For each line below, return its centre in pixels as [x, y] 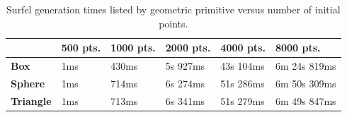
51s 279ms [243, 100]
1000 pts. [133, 48]
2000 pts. [188, 48]
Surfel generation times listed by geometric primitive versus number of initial [173, 9]
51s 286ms [243, 83]
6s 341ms [185, 100]
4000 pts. [243, 48]
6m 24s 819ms [306, 66]
